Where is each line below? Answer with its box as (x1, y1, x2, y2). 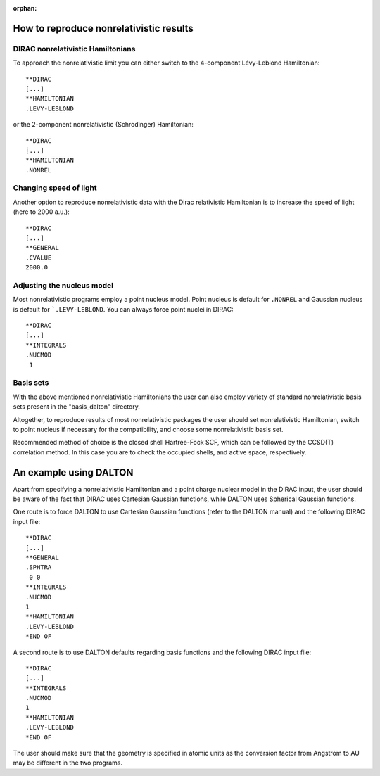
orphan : (13, 4, 37, 12)
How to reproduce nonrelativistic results (13, 22, 194, 34)
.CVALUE (25, 253, 52, 262)
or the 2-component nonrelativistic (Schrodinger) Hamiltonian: (13, 120, 194, 129)
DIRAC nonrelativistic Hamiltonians (13, 44, 136, 53)
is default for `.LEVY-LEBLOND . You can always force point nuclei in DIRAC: (13, 305, 234, 313)
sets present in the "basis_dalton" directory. (13, 402, 141, 411)
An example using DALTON (13, 466, 134, 478)
